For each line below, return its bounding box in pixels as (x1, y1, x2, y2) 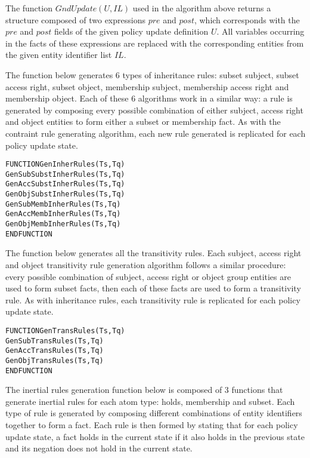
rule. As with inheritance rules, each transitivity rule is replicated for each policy (5, 293, 300, 306)
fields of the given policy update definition (54, 25, 209, 38)
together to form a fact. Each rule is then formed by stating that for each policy (5, 419, 298, 431)
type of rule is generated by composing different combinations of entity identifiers (5, 407, 302, 419)
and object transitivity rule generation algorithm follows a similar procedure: (5, 258, 286, 271)
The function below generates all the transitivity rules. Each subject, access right (5, 247, 302, 259)
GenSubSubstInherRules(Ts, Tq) (5, 170, 125, 179)
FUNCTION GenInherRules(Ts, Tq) (5, 160, 125, 169)
